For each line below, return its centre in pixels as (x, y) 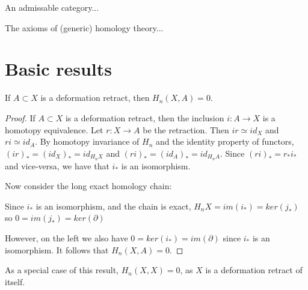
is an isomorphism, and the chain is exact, (113, 206)
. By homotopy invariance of (87, 141)
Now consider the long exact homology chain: (88, 186)
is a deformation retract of (254, 270)
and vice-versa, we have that (57, 165)
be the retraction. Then (186, 129)
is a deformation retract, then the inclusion (145, 117)
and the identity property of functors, (225, 141)
